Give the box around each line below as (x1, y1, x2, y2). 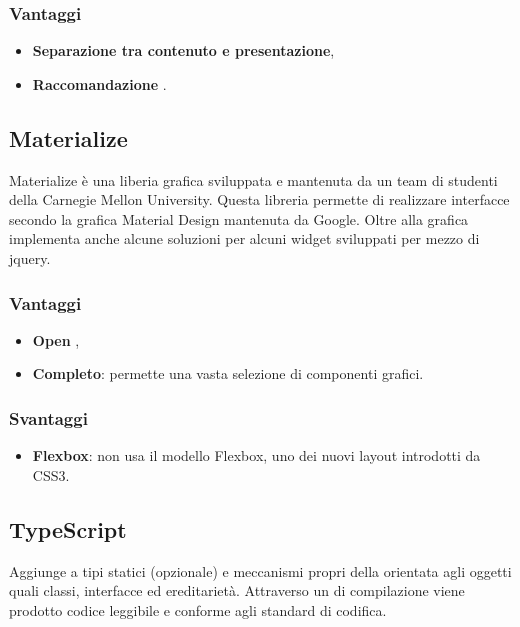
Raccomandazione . (32, 73, 167, 94)
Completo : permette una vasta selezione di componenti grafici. (32, 363, 424, 384)
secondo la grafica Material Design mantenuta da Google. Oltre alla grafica (9, 208, 469, 229)
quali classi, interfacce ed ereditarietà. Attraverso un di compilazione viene (9, 580, 465, 601)
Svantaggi (9, 405, 88, 430)
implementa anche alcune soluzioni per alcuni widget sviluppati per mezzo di (9, 228, 480, 249)
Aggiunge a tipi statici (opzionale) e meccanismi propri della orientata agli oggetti (9, 560, 512, 581)
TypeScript (9, 513, 127, 544)
